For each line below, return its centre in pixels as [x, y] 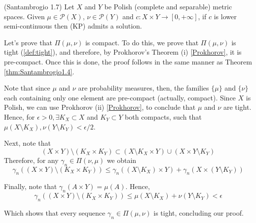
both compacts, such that [163, 116]
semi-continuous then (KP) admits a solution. [73, 26]
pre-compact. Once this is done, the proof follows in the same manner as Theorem [128, 61]
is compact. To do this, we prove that [142, 42]
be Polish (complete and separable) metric [168, 6]
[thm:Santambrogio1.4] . [39, 71]
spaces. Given [24, 16]
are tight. [237, 107]
